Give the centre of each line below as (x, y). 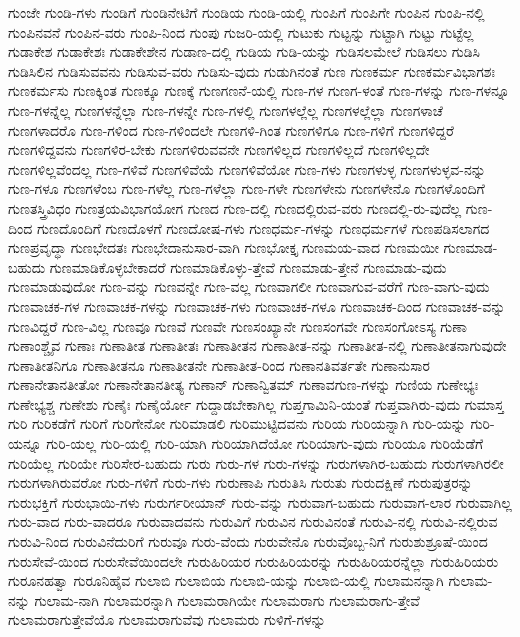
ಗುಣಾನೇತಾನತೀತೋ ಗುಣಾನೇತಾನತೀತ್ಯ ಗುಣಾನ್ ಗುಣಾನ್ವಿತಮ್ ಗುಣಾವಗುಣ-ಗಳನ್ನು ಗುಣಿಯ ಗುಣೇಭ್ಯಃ (243, 384)
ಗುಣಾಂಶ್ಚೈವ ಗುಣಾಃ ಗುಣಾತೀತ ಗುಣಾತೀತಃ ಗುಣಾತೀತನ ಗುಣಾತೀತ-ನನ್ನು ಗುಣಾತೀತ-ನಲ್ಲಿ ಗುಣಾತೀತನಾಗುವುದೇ (257, 345)
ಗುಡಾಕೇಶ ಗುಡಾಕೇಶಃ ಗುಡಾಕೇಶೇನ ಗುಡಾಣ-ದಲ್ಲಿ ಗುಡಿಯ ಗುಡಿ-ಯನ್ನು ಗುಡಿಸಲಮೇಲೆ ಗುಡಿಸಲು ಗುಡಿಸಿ (244, 51)
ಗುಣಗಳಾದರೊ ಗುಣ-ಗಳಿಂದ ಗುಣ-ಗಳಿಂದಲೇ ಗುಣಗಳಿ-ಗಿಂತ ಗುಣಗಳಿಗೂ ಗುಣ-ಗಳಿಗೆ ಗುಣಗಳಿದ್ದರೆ (231, 129)
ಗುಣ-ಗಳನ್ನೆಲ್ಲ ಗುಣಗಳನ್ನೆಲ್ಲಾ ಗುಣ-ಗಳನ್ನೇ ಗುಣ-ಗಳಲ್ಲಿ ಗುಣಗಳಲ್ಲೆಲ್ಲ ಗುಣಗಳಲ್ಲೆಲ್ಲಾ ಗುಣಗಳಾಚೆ (225, 109)
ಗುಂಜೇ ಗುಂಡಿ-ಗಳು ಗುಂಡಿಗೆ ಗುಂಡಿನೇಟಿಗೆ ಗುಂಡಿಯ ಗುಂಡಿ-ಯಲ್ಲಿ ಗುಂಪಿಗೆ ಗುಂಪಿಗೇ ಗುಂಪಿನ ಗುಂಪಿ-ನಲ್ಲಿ (246, 12)
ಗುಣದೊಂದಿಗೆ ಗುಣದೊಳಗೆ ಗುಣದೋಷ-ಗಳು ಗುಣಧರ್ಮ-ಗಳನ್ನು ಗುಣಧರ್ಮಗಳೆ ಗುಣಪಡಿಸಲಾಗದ (263, 227)
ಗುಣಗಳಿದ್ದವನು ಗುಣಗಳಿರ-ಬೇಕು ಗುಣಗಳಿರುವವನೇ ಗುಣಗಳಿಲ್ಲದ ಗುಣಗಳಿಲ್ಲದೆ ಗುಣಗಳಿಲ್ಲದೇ (219, 149)
